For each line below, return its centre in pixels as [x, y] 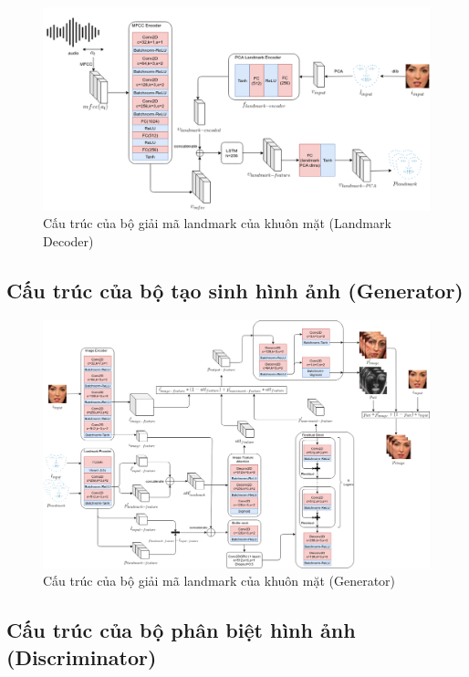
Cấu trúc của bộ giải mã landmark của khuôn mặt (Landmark [217, 223]
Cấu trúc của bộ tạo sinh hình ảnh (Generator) [235, 290]
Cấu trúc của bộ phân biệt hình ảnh [181, 630]
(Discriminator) [82, 656]
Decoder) [68, 240]
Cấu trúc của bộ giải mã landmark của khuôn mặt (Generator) [219, 581]
